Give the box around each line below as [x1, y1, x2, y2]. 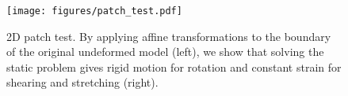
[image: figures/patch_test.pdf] [6, 6, 182, 17]
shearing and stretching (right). [6, 74, 159, 90]
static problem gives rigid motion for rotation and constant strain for [6, 58, 342, 75]
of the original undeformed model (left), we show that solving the [6, 43, 324, 60]
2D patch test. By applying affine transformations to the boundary [6, 28, 331, 44]
